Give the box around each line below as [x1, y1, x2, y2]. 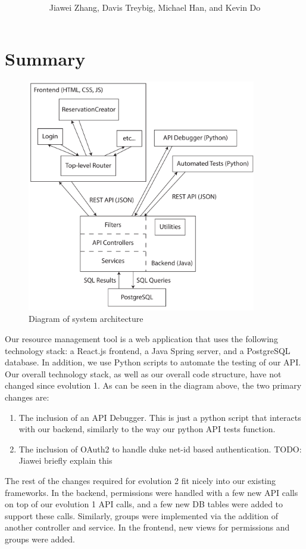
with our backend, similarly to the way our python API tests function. [18, 423, 276, 435]
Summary [5, 46, 86, 70]
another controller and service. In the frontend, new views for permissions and [5, 521, 290, 534]
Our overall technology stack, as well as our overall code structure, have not [5, 367, 282, 380]
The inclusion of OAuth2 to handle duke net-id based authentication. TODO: [18, 442, 302, 455]
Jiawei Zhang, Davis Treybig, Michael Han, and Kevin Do [49, 1, 261, 14]
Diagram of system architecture [29, 312, 143, 325]
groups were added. [5, 532, 75, 545]
